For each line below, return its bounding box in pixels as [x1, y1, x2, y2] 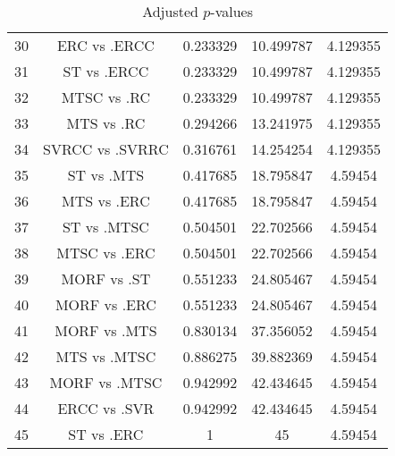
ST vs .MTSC [62, 216, 149, 237]
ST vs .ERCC [63, 61, 149, 81]
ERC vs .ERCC [56, 35, 155, 55]
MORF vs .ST [61, 268, 151, 289]
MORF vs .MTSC [49, 372, 163, 393]
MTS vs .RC [66, 113, 146, 133]
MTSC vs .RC [61, 87, 151, 107]
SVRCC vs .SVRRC [43, 139, 169, 159]
